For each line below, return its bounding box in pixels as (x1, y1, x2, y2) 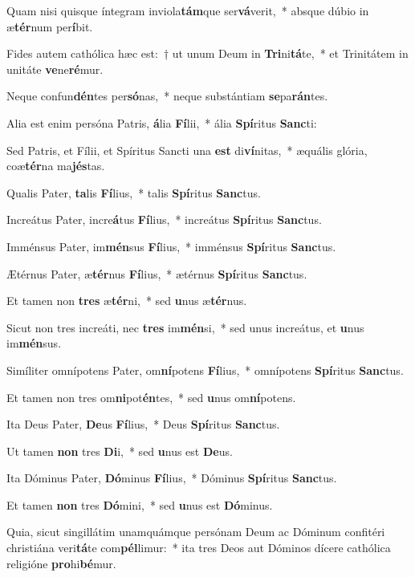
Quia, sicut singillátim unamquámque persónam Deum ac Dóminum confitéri (6, 523, 385, 540)
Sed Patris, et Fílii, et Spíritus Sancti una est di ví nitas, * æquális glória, (6, 141, 368, 158)
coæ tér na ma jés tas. (6, 157, 105, 174)
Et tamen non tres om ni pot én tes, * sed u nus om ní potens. (6, 388, 296, 405)
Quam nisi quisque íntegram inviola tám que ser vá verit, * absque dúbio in (6, 2, 369, 18)
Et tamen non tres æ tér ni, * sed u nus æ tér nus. (6, 292, 247, 309)
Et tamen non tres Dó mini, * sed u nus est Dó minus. (6, 496, 273, 513)
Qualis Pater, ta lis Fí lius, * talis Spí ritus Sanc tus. (6, 184, 261, 201)
